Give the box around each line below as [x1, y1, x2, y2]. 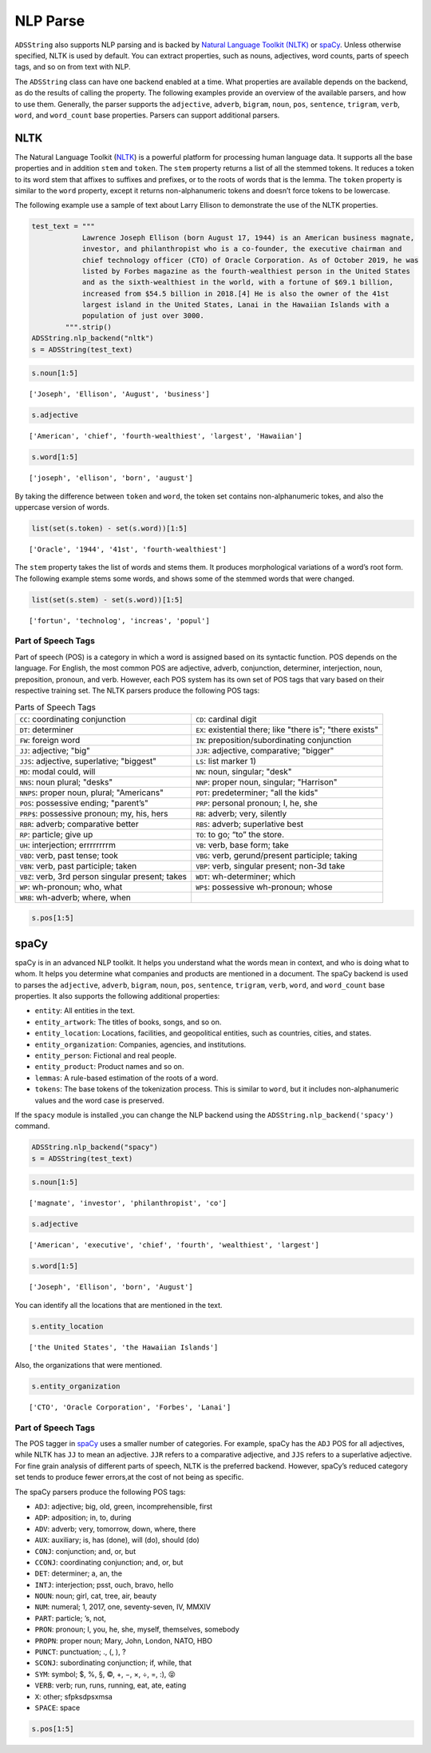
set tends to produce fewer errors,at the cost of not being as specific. [14, 1473, 244, 1482]
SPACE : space [34, 1703, 81, 1712]
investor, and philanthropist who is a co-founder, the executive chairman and [81, 244, 402, 253]
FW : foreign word [19, 734, 81, 745]
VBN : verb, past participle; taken [19, 860, 137, 871]
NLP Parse [14, 12, 85, 30]
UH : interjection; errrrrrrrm [19, 839, 116, 850]
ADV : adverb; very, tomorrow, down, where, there [34, 1524, 196, 1533]
